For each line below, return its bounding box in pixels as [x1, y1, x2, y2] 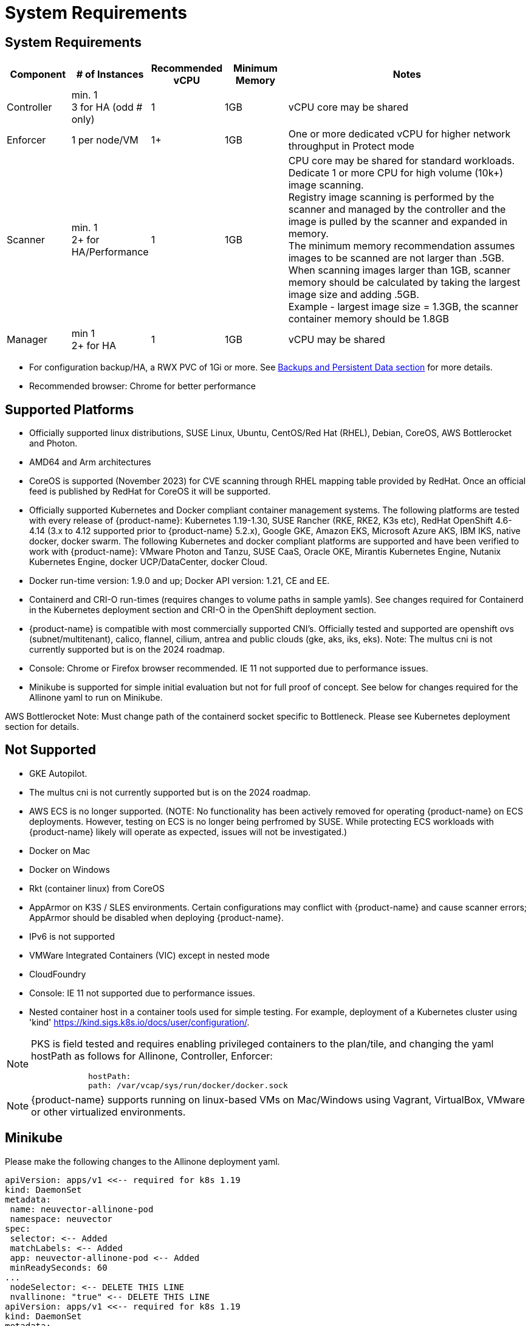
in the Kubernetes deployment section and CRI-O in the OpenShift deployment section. [29, 605, 377, 616]
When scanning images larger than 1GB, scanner [288, 264, 511, 277]
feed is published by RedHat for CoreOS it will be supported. [29, 486, 271, 497]
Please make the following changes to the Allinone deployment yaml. [5, 1156, 280, 1167]
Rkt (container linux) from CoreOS [29, 883, 165, 894]
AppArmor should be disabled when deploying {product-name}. [29, 912, 284, 923]
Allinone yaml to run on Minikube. [29, 692, 163, 703]
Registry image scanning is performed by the [288, 191, 495, 204]
